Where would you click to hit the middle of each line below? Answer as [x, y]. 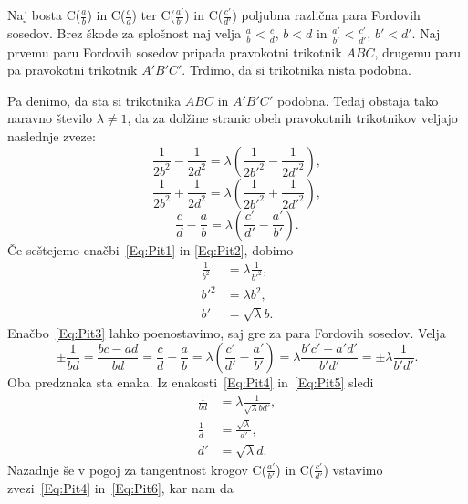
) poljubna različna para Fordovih [326, 15]
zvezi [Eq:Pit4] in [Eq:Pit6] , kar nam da [120, 488]
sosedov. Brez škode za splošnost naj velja [125, 33]
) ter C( [153, 15]
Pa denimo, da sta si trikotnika [94, 100]
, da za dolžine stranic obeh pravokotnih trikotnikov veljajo [292, 118]
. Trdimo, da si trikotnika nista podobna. [296, 70]
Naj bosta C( [44, 15]
